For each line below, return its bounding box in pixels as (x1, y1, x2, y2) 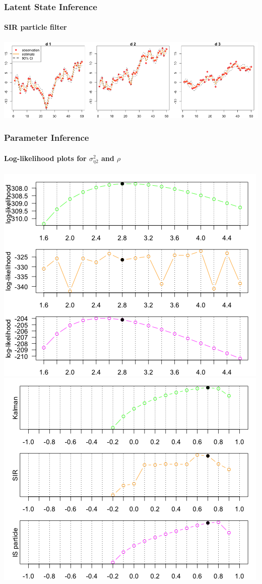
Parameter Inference (4, 131, 89, 144)
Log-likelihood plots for (4, 152, 87, 163)
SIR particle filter (4, 22, 67, 32)
